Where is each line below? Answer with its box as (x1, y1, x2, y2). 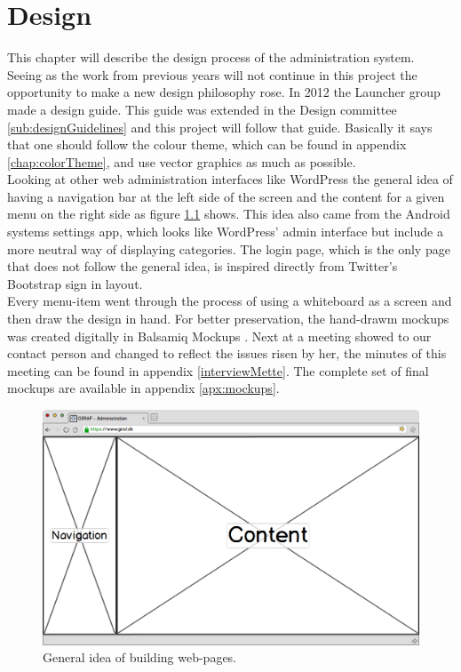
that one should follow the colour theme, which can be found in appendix (7, 135, 407, 154)
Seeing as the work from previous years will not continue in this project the (7, 65, 417, 84)
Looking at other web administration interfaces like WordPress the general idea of (7, 170, 453, 188)
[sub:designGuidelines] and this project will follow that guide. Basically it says (7, 117, 433, 136)
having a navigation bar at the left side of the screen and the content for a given (7, 187, 445, 205)
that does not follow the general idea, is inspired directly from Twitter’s (7, 257, 398, 276)
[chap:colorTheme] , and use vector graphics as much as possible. (7, 152, 356, 171)
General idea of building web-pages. (43, 648, 237, 667)
